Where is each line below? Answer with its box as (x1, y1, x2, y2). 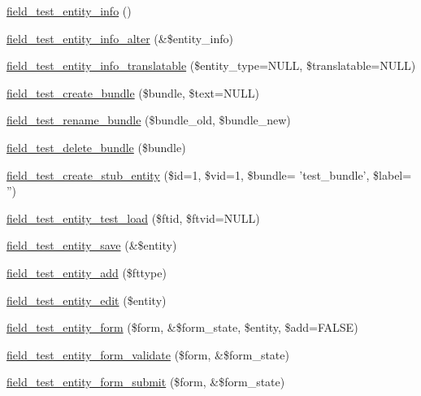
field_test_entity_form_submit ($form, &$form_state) (7, 373, 285, 390)
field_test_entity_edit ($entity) (7, 291, 167, 308)
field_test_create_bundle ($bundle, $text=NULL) (7, 84, 259, 101)
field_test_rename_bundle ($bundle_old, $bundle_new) (7, 111, 291, 128)
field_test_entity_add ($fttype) (7, 263, 167, 281)
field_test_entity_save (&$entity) (7, 237, 177, 254)
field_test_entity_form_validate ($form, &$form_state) (7, 346, 289, 363)
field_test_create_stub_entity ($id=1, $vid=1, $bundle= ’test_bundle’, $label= (7, 166, 412, 183)
